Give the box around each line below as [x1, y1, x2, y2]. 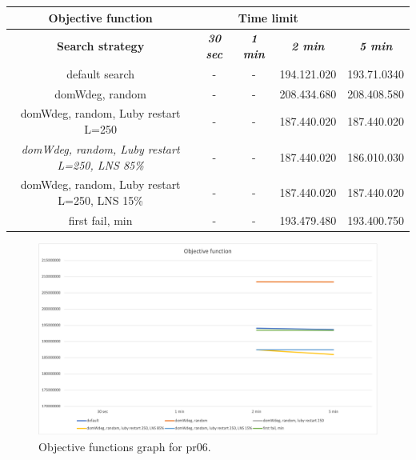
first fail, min [68, 211, 133, 228]
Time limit [238, 9, 298, 26]
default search [66, 65, 135, 82]
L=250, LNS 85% [57, 156, 144, 173]
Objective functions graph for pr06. [38, 438, 211, 454]
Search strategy [57, 38, 145, 54]
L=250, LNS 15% [58, 191, 143, 208]
